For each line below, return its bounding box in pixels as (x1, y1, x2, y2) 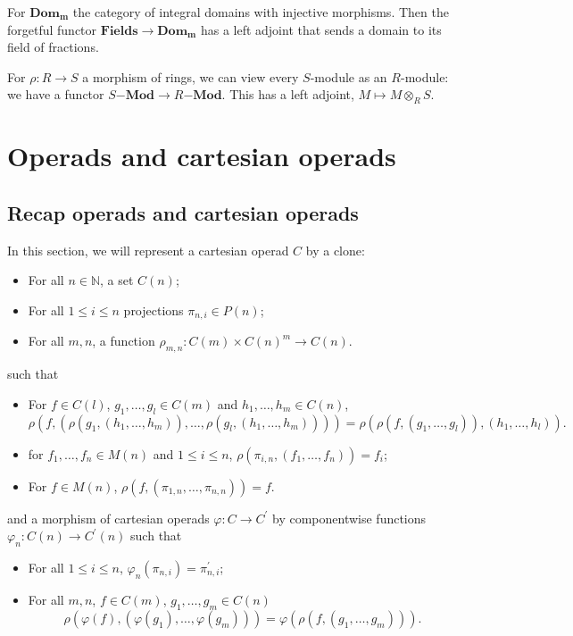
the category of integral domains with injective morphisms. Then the (72, 3, 449, 21)
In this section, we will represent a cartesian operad (7, 240, 289, 259)
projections (123, 300, 184, 319)
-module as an (310, 67, 387, 86)
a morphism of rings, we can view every (82, 67, 299, 86)
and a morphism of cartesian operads (7, 508, 210, 527)
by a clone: (305, 240, 365, 259)
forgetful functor (7, 20, 97, 38)
